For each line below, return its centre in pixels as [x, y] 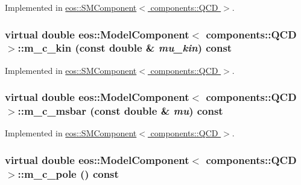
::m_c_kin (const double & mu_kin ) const [125, 48]
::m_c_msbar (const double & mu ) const [120, 111]
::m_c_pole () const [68, 173]
